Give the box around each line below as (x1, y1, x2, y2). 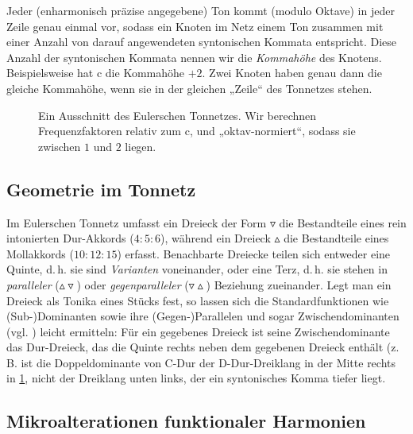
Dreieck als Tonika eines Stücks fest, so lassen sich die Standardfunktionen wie (6, 292, 389, 308)
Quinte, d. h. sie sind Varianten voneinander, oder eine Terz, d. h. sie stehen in (6, 261, 388, 277)
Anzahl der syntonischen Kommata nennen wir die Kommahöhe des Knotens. (6, 48, 382, 65)
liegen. (125, 138, 156, 154)
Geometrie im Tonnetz (6, 176, 196, 201)
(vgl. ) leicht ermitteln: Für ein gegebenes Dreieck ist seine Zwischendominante (6, 323, 390, 339)
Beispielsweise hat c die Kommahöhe (6, 64, 184, 81)
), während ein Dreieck (160, 230, 271, 246)
